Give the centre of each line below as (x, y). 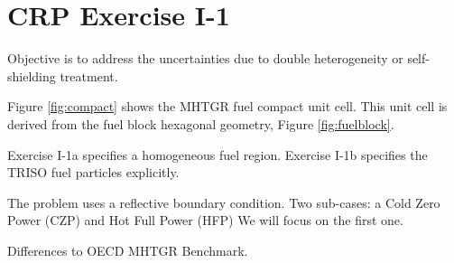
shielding (32, 75)
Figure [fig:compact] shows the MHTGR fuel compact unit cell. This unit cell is (227, 106)
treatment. (89, 75)
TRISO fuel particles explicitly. (93, 172)
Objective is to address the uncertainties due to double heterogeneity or (205, 58)
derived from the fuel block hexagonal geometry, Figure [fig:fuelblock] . (201, 123)
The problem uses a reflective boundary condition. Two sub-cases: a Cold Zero (224, 202)
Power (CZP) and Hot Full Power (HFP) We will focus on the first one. (205, 220)
